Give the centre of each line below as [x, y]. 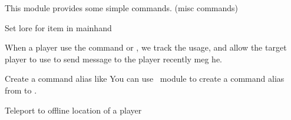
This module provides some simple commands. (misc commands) [122, 8]
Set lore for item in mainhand [58, 27]
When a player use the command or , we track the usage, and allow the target [146, 47]
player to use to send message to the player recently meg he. [114, 59]
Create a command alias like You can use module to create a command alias [145, 79]
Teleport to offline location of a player [73, 110]
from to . [21, 90]
